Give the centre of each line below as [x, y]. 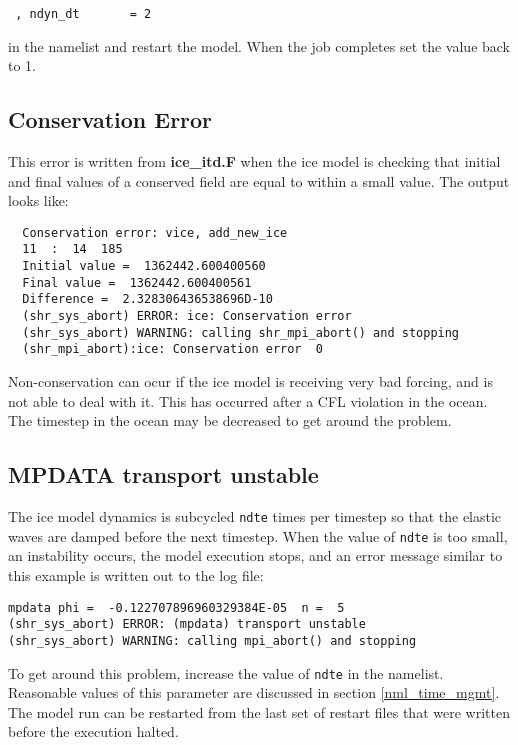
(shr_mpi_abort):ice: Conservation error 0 [172, 349]
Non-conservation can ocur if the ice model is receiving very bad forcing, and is [250, 381]
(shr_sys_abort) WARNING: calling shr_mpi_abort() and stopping [241, 332]
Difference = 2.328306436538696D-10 [147, 299]
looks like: [38, 200]
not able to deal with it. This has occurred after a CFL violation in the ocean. [248, 400]
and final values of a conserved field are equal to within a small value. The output [259, 180]
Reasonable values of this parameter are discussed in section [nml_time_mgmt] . [254, 692]
